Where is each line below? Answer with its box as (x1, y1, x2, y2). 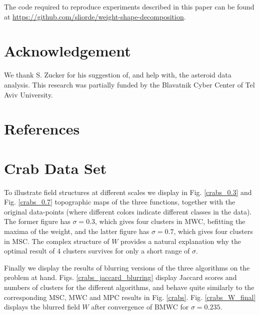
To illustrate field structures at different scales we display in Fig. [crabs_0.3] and (4, 186, 252, 197)
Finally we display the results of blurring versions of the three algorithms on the (4, 262, 250, 272)
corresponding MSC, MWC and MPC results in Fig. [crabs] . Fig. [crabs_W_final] (4, 291, 256, 302)
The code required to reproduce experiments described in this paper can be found (4, 1, 254, 11)
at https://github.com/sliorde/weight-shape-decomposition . (4, 11, 186, 21)
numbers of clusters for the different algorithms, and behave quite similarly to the (4, 281, 254, 292)
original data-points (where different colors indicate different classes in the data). (4, 206, 252, 216)
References (4, 118, 80, 139)
